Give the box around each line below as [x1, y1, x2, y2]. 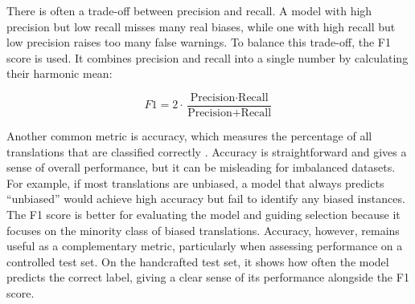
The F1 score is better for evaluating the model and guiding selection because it [6, 206, 401, 222]
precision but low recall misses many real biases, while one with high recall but [6, 18, 396, 34]
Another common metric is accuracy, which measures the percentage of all [6, 128, 372, 144]
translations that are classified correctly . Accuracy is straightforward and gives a [6, 143, 407, 160]
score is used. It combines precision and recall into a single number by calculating [6, 49, 409, 66]
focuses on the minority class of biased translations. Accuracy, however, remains [6, 221, 400, 238]
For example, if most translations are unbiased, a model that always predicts [6, 174, 384, 191]
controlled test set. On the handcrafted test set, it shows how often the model [6, 253, 389, 270]
